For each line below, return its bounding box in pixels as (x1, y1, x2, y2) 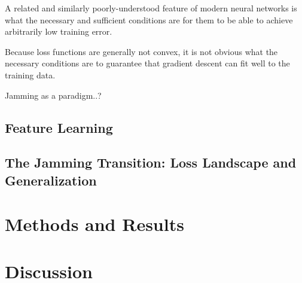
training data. (5, 68, 56, 81)
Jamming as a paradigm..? (5, 89, 102, 101)
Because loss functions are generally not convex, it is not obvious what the (5, 45, 278, 57)
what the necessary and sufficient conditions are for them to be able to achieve (5, 13, 293, 26)
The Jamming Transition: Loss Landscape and (5, 153, 297, 172)
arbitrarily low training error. (5, 25, 112, 38)
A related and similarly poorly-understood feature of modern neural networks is (5, 2, 297, 14)
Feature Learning (5, 118, 113, 136)
